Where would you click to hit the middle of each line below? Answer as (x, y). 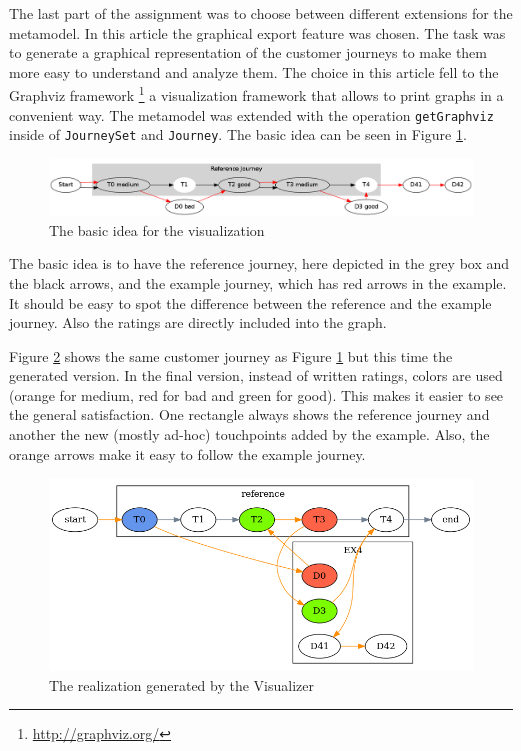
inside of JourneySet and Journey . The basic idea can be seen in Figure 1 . (238, 134)
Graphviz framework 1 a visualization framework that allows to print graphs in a (256, 94)
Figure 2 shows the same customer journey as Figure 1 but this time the (231, 355)
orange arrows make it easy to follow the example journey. (187, 453)
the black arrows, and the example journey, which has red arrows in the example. (258, 282)
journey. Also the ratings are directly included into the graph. (198, 322)
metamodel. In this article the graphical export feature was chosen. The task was (257, 32)
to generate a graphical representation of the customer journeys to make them (248, 52)
